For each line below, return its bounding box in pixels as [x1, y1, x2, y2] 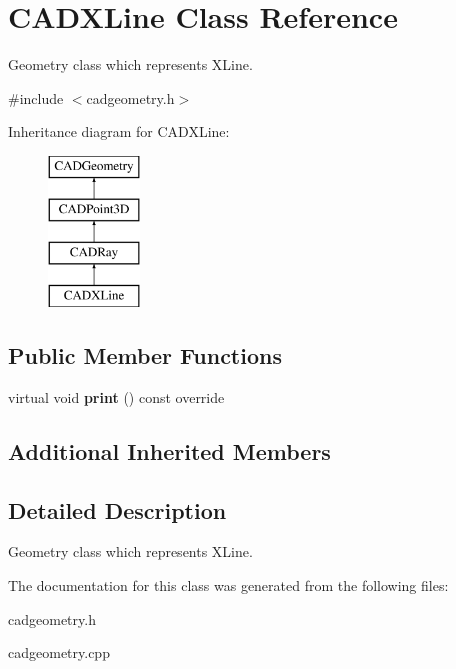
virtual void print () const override [8, 386, 225, 407]
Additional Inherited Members [8, 435, 331, 466]
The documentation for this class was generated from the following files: [8, 575, 449, 596]
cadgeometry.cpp [8, 642, 110, 663]
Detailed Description [8, 494, 227, 525]
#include [8, 87, 64, 108]
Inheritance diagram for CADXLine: [8, 121, 230, 142]
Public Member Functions [8, 340, 282, 371]
